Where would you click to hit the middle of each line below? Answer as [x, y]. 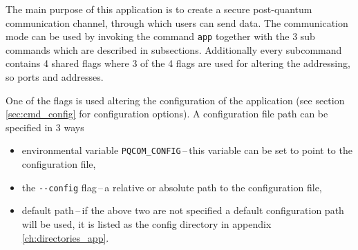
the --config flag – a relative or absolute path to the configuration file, [172, 187]
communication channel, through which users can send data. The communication [177, 22]
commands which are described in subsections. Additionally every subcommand [174, 49]
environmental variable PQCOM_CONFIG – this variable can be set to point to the [187, 150]
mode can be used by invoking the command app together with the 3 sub [160, 36]
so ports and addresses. [55, 77]
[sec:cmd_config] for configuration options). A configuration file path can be [167, 114]
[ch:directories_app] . [65, 237]
